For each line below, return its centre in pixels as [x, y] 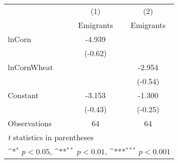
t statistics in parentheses [51, 137]
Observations [30, 123]
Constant [23, 95]
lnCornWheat [31, 67]
